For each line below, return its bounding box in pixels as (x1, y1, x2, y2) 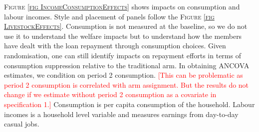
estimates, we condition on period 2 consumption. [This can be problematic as (4, 70, 243, 80)
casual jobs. (4, 119, 39, 129)
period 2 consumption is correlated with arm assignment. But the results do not (4, 79, 249, 90)
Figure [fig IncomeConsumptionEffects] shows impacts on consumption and (4, 1, 240, 11)
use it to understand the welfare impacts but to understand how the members (4, 30, 242, 41)
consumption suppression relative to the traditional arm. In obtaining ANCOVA (4, 60, 250, 70)
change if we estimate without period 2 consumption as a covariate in (4, 89, 217, 100)
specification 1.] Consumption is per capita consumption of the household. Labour (4, 99, 255, 109)
